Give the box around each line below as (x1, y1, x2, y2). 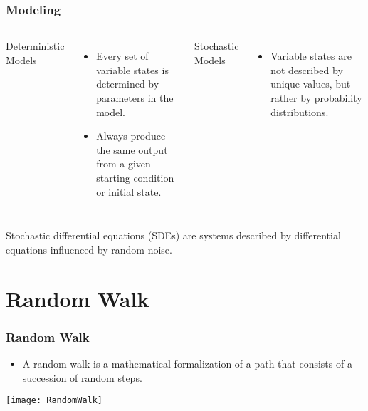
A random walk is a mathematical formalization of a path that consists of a (22, 355, 352, 370)
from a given (96, 156, 151, 171)
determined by (96, 76, 159, 91)
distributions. (270, 104, 329, 119)
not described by (270, 62, 343, 77)
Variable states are (270, 48, 352, 63)
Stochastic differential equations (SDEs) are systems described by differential (6, 228, 341, 243)
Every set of (96, 48, 149, 63)
